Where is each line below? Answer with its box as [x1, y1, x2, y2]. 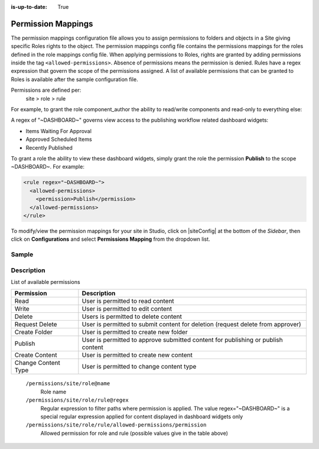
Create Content [14, 351, 57, 359]
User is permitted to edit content [82, 305, 172, 313]
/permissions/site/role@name [25, 380, 110, 387]
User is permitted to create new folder [82, 328, 188, 337]
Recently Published [25, 144, 73, 151]
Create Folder [14, 328, 53, 337]
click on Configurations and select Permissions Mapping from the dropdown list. [11, 235, 210, 243]
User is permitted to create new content [82, 351, 193, 359]
